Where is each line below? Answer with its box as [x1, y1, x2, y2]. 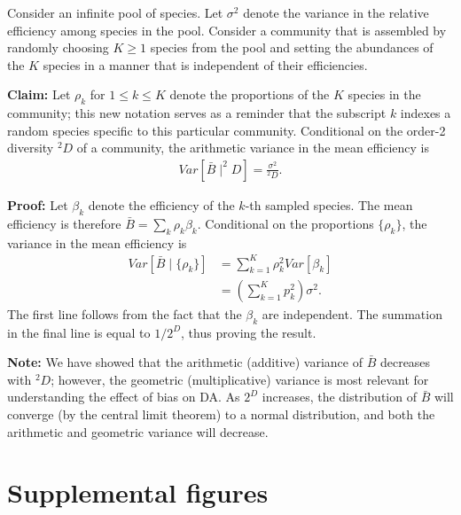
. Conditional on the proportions [197, 214, 374, 232]
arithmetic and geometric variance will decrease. [7, 422, 269, 441]
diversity [7, 138, 54, 157]
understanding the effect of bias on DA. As [7, 387, 240, 406]
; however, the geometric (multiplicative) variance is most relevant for [51, 370, 429, 388]
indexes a [400, 104, 451, 122]
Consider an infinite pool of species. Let [7, 4, 223, 21]
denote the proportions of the [169, 85, 330, 104]
